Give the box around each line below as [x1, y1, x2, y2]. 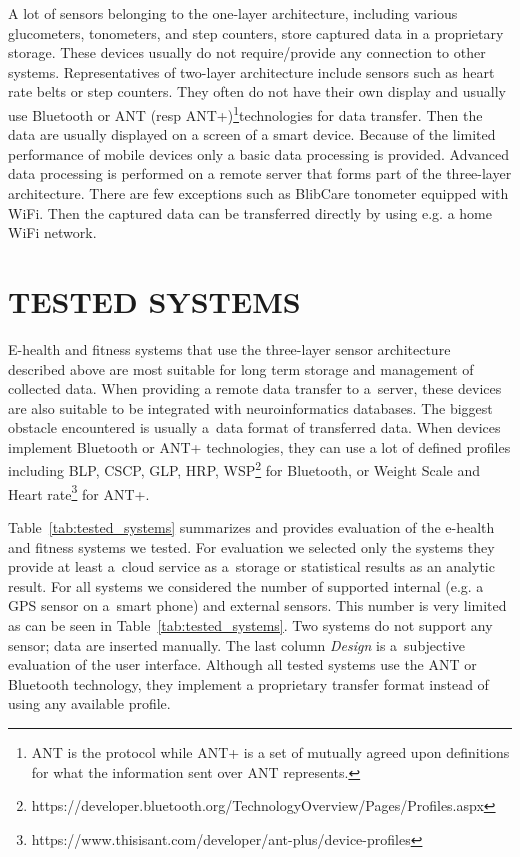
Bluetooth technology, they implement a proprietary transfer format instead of [8, 673, 489, 694]
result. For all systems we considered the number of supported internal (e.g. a [8, 575, 484, 596]
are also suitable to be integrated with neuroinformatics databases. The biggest [8, 397, 493, 418]
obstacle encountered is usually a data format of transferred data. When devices [8, 417, 501, 438]
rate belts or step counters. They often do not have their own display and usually [8, 81, 506, 102]
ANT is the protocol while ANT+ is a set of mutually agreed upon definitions [31, 741, 510, 762]
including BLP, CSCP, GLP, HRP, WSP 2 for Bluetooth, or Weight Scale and [8, 457, 481, 481]
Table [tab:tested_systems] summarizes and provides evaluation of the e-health [8, 516, 495, 537]
